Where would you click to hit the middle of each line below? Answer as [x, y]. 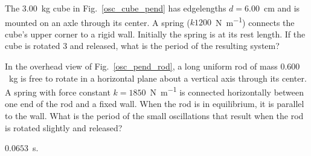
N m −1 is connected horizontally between [227, 91]
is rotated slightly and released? [64, 127]
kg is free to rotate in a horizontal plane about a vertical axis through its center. [158, 78]
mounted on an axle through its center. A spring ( [98, 22]
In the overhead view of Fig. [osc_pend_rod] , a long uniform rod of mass [141, 66]
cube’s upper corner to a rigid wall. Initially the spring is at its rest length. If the [155, 34]
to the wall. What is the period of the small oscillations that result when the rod [154, 116]
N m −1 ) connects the [255, 21]
